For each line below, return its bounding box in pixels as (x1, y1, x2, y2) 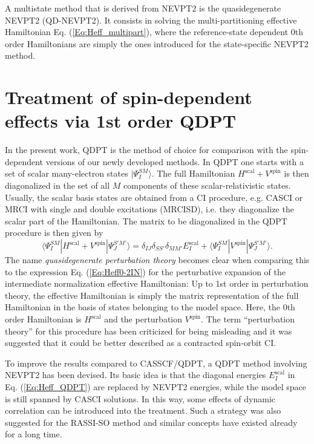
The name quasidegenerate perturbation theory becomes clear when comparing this (5, 253, 310, 266)
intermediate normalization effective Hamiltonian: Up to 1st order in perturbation (5, 277, 309, 290)
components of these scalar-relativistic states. (123, 179, 291, 192)
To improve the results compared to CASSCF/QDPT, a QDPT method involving (5, 356, 307, 369)
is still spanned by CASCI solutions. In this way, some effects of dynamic (5, 392, 276, 405)
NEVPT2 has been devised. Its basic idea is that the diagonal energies (5, 368, 266, 381)
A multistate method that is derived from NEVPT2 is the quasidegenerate (5, 2, 281, 14)
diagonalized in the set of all (5, 179, 110, 192)
